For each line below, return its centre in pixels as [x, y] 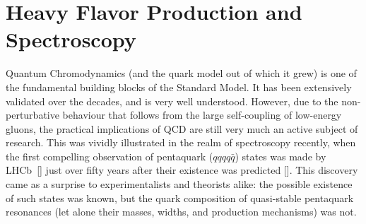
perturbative [33, 115]
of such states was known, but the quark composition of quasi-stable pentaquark [180, 198]
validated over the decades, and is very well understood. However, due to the [172, 101]
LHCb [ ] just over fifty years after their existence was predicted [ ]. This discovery [182, 170]
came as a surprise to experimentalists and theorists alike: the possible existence [179, 184]
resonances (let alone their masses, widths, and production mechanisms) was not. [181, 212]
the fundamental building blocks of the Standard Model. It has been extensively [179, 87]
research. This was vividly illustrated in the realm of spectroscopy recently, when [181, 142]
